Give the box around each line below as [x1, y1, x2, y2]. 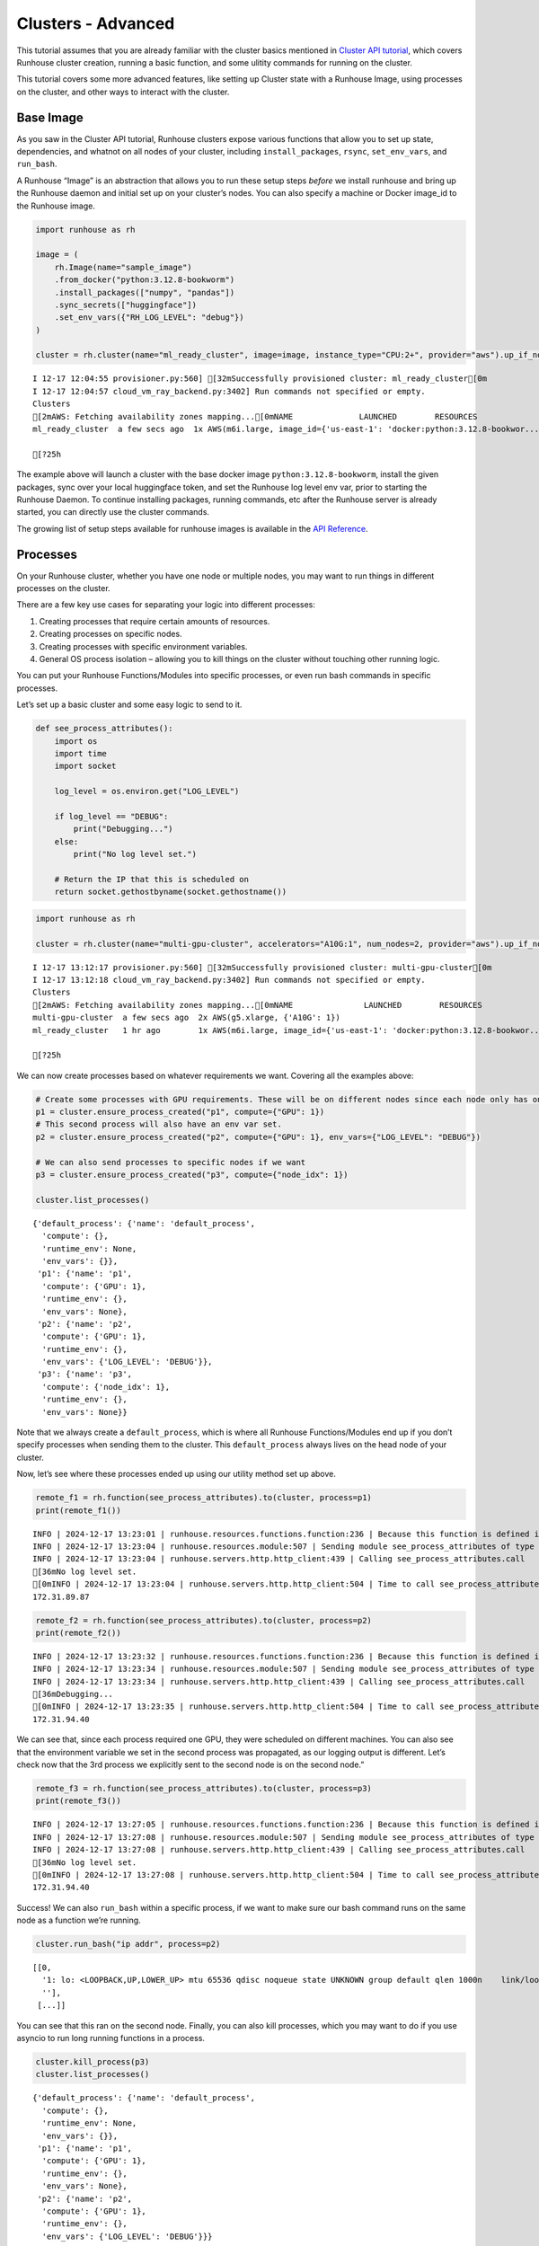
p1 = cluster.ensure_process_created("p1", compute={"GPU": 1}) [35, 1107, 325, 1118]
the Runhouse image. [16, 200, 96, 211]
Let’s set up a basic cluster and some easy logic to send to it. [16, 699, 243, 710]
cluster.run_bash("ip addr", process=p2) [35, 1939, 221, 1950]
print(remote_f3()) [35, 1796, 121, 1806]
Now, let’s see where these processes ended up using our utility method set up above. [16, 1469, 337, 1480]
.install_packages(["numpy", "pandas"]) [54, 287, 235, 297]
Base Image [16, 110, 84, 125]
